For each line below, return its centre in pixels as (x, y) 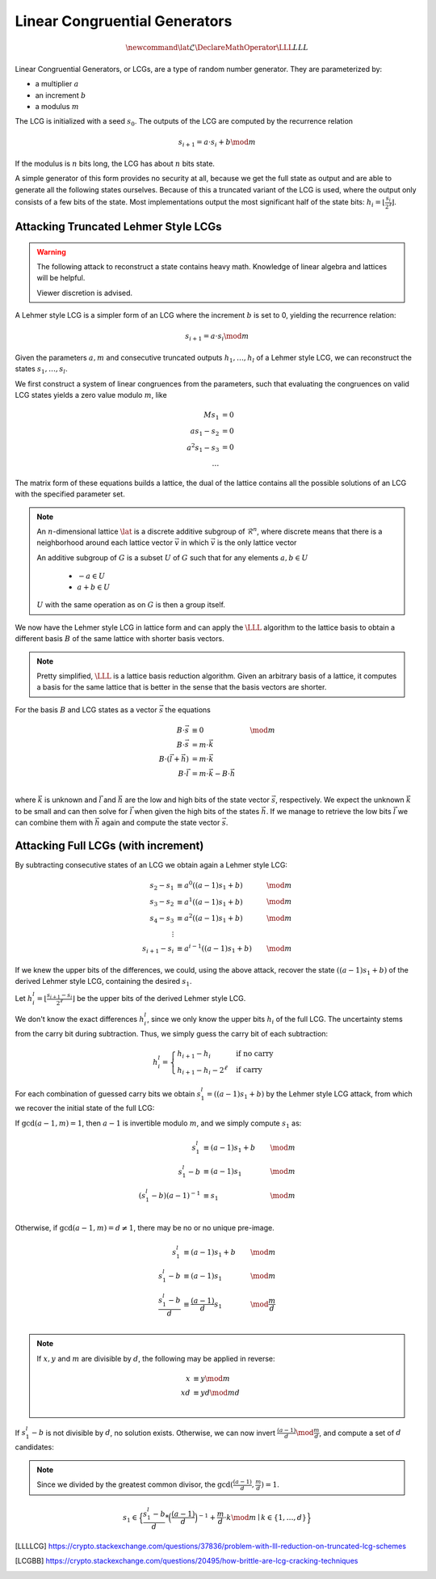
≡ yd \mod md (216, 1392)
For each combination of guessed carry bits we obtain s (108, 1093)
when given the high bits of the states (197, 811)
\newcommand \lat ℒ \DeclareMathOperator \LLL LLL (217, 48)
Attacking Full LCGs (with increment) (109, 845)
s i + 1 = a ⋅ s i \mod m (217, 337)
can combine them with (54, 823)
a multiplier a (57, 84)
